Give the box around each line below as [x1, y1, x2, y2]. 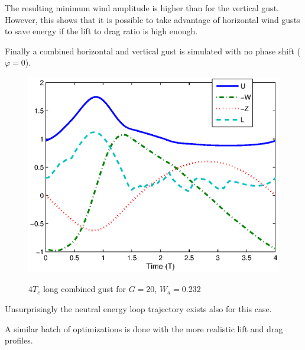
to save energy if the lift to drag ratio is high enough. [5, 25, 198, 37]
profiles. [5, 334, 33, 346]
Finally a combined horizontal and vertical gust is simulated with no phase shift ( [5, 44, 301, 57]
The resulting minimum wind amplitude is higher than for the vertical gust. [5, 2, 279, 14]
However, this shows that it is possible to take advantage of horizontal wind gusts [5, 13, 300, 25]
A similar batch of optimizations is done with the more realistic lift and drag [5, 322, 283, 335]
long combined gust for [43, 283, 126, 295]
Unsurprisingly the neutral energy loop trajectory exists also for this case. [5, 303, 272, 315]
